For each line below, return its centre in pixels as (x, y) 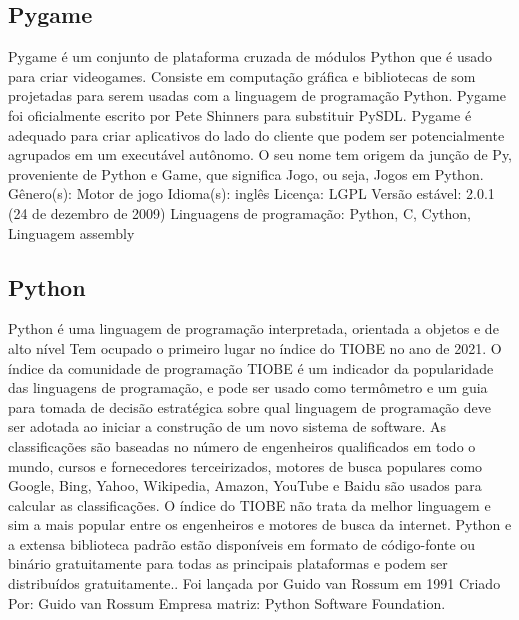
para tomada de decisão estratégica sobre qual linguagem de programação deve (249, 406)
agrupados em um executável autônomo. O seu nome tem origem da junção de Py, (260, 154)
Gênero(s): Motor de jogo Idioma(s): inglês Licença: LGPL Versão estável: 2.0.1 (251, 193)
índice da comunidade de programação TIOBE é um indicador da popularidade (251, 367)
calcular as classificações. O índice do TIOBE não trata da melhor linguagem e (249, 504)
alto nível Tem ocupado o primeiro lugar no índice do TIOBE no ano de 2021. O (255, 347)
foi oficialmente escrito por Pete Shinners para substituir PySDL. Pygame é (240, 114)
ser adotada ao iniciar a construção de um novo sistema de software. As (227, 426)
